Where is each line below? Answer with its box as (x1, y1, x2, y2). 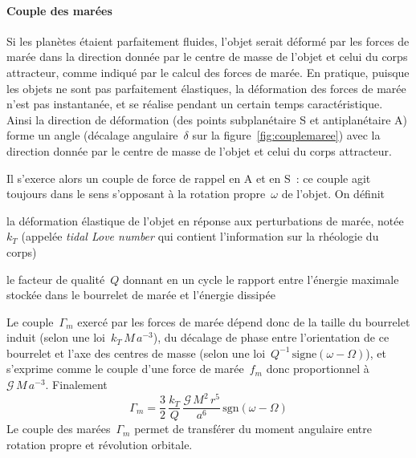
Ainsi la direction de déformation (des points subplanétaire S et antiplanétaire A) (6, 111, 408, 128)
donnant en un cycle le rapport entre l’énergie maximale (122, 270, 399, 287)
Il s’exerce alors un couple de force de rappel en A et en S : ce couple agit (6, 169, 371, 186)
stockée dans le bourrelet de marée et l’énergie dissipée (6, 286, 275, 303)
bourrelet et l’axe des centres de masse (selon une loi (6, 344, 266, 361)
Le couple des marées (6, 420, 111, 437)
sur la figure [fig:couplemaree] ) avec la (192, 127, 381, 144)
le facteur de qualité (6, 270, 105, 287)
